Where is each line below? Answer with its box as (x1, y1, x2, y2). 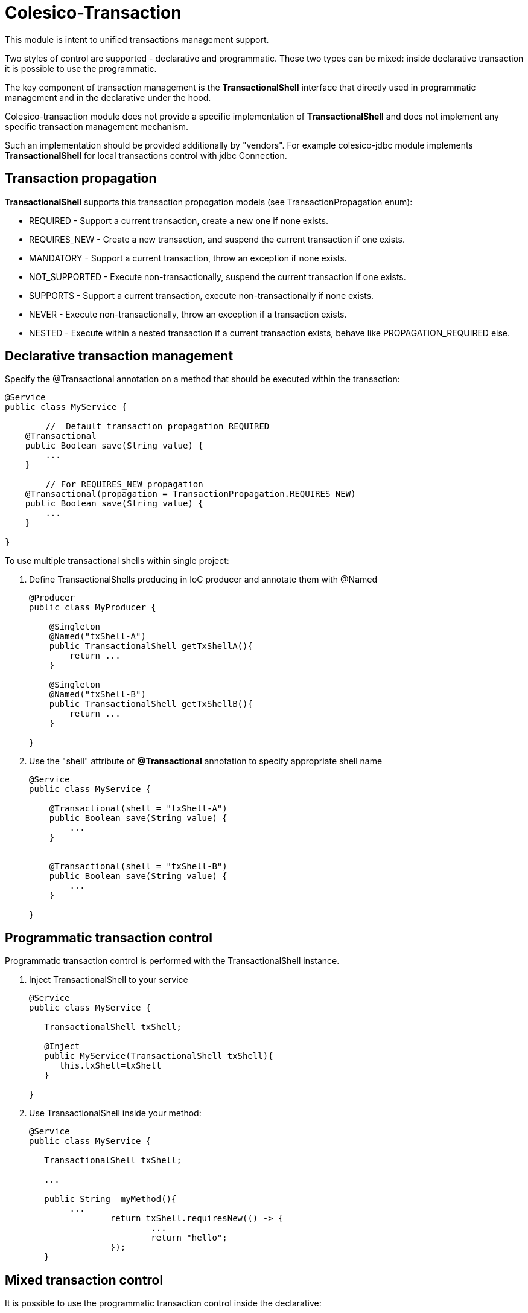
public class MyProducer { (29, 602, 156, 613)
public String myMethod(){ (44, 1194, 177, 1204)
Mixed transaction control (5, 1272, 164, 1288)
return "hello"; (151, 1233, 227, 1243)
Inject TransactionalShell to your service (29, 974, 188, 985)
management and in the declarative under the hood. (5, 92, 211, 103)
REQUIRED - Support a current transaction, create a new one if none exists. (29, 215, 328, 226)
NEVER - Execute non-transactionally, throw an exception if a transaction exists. (29, 308, 347, 319)
